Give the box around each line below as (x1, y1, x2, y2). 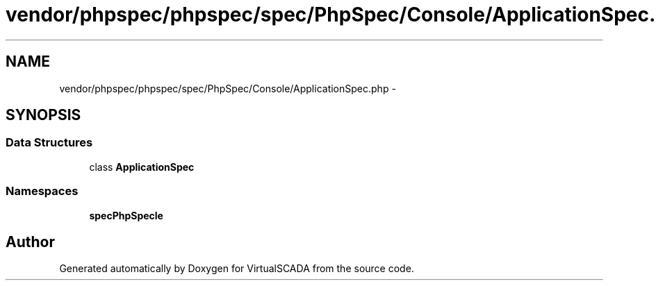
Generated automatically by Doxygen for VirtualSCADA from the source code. (59, 262, 414, 275)
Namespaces (6, 184, 79, 199)
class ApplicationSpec (89, 160, 195, 173)
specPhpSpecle (89, 209, 163, 221)
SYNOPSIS (6, 106, 81, 124)
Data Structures (6, 135, 93, 150)
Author (6, 233, 55, 251)
